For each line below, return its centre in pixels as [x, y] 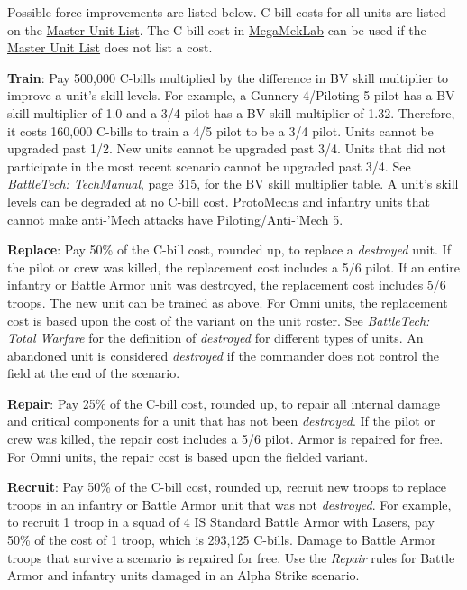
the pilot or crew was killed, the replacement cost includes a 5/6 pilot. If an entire [234, 267]
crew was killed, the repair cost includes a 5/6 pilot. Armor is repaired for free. [225, 439]
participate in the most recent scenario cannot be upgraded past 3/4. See [209, 166]
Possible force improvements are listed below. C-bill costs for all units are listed [227, 12]
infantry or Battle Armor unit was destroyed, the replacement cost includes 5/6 [227, 285]
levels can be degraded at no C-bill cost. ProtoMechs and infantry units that [219, 201]
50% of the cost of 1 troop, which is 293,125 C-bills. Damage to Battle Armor [222, 540]
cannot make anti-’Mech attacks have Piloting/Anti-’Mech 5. [175, 219]
